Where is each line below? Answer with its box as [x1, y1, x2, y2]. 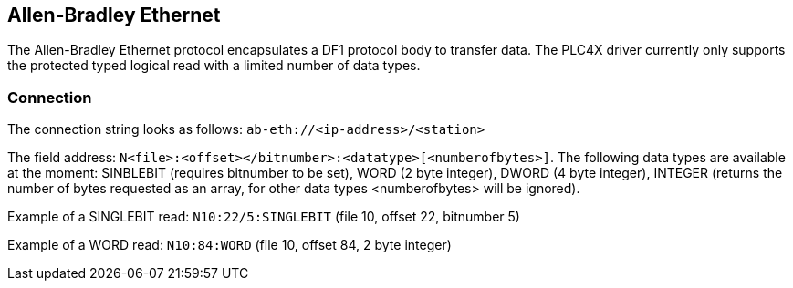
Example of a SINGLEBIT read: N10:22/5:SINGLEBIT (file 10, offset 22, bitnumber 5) [7, 209, 520, 225]
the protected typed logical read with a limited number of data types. [7, 57, 421, 74]
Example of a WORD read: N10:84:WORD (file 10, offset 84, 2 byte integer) [7, 237, 452, 253]
